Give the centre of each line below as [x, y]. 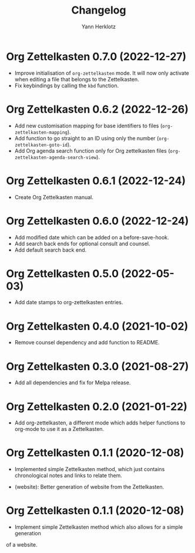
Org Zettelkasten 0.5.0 [63, 273]
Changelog [99, 10]
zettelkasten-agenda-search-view [56, 157]
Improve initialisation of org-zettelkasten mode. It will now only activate [102, 73]
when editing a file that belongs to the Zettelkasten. [77, 79]
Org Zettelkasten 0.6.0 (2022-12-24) [97, 221]
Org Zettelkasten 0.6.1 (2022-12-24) [96, 181]
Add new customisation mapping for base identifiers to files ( [88, 126]
